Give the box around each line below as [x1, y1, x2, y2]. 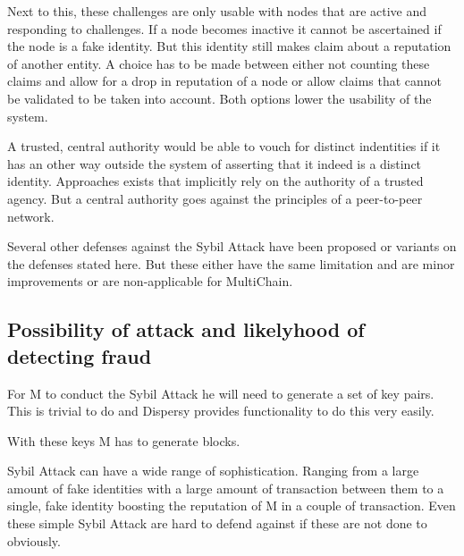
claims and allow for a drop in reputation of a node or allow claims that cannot [7, 72, 443, 90]
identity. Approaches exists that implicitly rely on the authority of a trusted [7, 172, 424, 190]
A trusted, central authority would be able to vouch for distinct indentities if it [7, 137, 441, 156]
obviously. [7, 531, 61, 550]
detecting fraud [7, 341, 152, 369]
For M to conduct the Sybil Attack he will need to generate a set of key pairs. [7, 383, 434, 402]
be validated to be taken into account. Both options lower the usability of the [7, 88, 432, 107]
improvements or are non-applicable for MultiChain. [7, 272, 293, 291]
